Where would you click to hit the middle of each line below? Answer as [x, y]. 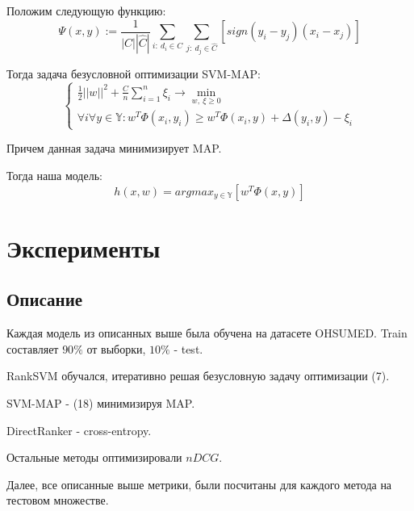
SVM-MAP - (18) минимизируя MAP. [101, 403]
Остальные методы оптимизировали [94, 457]
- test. [188, 348]
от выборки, [116, 348]
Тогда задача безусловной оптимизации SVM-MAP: [134, 73]
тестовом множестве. [58, 500]
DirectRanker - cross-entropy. [79, 430]
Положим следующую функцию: [86, 10]
